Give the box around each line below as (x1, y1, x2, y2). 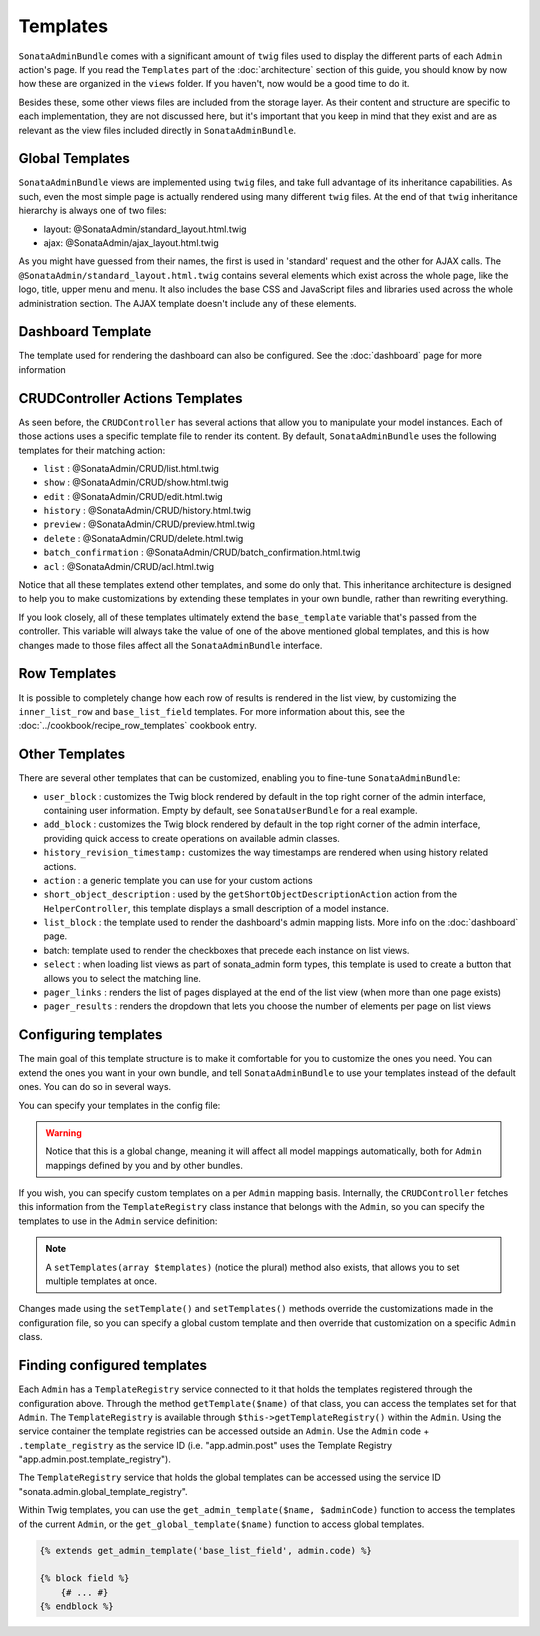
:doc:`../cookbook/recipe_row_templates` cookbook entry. (18, 720, 257, 732)
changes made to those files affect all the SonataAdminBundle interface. (18, 639, 323, 651)
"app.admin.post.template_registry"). (18, 1453, 172, 1465)
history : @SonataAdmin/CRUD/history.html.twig (43, 505, 252, 517)
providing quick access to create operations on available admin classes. (43, 832, 340, 844)
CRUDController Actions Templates (18, 390, 243, 407)
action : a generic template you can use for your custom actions (43, 874, 314, 886)
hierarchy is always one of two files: (18, 205, 167, 217)
